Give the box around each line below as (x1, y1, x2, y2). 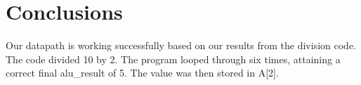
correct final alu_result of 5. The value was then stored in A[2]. (6, 65, 279, 80)
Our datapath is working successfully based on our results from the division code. (6, 38, 356, 53)
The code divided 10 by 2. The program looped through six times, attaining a (6, 51, 341, 66)
